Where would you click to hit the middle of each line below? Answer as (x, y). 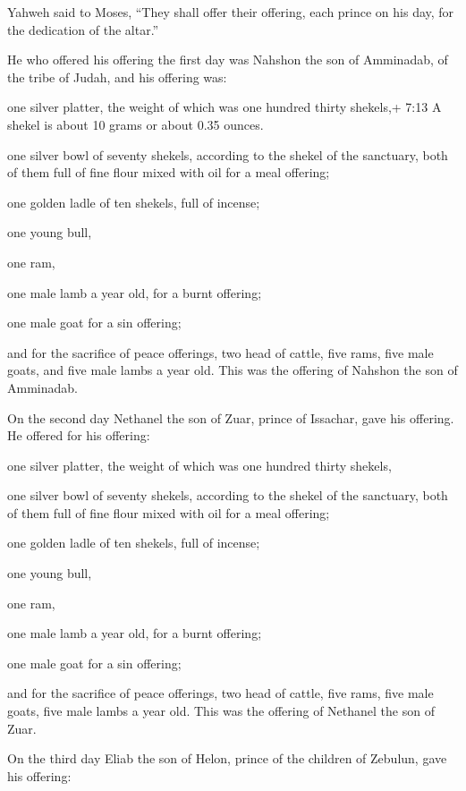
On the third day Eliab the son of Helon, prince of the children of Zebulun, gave (227, 758)
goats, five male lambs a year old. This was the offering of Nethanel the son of (221, 711)
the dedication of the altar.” (83, 29)
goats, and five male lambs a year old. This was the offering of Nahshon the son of (233, 370)
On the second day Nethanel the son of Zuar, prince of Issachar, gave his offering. (231, 417)
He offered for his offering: (79, 435)
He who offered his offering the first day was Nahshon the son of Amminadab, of (228, 60)
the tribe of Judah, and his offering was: (117, 77)
